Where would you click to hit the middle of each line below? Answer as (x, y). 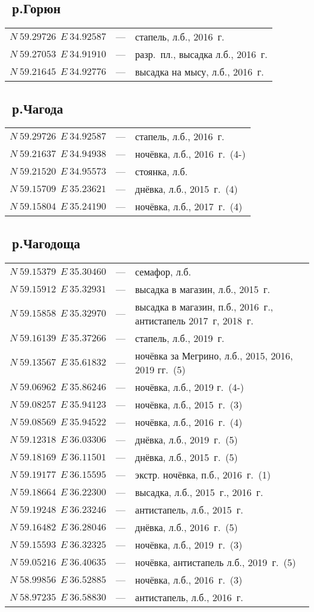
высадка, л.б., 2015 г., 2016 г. (199, 492)
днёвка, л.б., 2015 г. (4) (186, 189)
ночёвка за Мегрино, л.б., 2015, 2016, (214, 355)
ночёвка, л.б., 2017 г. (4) (189, 207)
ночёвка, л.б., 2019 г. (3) (189, 544)
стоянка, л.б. (161, 172)
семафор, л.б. (163, 271)
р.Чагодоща (46, 243)
